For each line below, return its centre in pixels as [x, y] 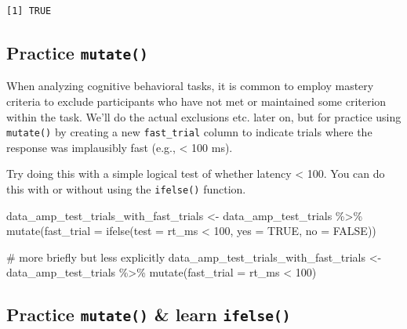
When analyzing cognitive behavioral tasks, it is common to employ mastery [190, 86]
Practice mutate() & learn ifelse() [149, 315]
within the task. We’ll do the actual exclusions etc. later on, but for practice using [204, 116]
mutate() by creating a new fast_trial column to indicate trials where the [189, 132]
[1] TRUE [29, 11]
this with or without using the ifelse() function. [126, 189]
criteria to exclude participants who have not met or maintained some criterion [196, 101]
